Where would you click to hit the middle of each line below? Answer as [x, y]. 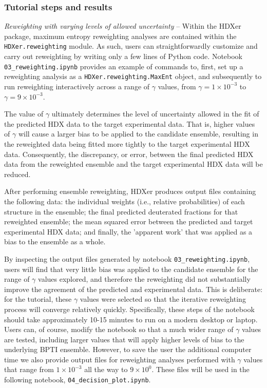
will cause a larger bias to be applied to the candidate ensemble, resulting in [138, 134]
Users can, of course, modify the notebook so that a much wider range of [119, 329]
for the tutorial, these [38, 299]
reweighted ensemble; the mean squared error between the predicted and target [129, 221]
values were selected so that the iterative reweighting [163, 299]
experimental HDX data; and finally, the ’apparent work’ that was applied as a [128, 231]
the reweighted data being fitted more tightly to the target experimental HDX [127, 143]
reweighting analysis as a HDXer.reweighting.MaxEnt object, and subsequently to [133, 76]
